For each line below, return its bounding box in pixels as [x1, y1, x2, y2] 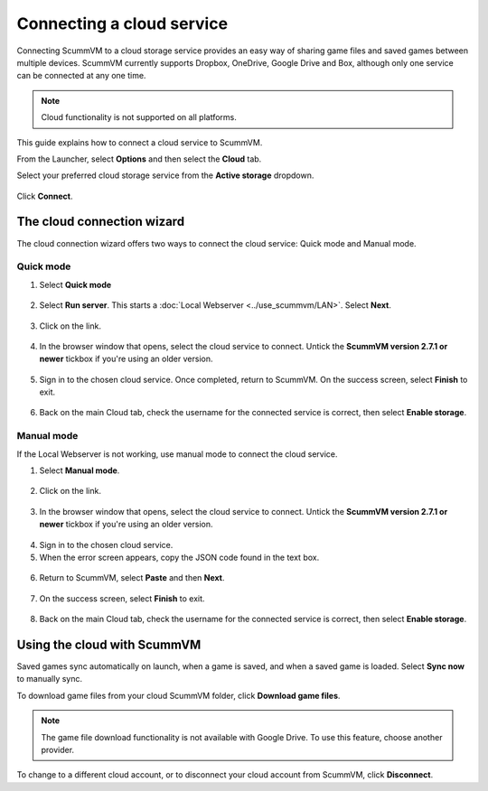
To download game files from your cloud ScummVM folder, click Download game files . [16, 690, 341, 701]
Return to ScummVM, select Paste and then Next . [39, 572, 225, 583]
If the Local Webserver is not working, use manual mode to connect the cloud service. [16, 448, 338, 460]
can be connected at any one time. [16, 70, 146, 81]
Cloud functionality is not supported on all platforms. [41, 112, 237, 123]
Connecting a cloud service [16, 14, 229, 33]
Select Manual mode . [39, 465, 120, 476]
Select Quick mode [39, 279, 112, 290]
